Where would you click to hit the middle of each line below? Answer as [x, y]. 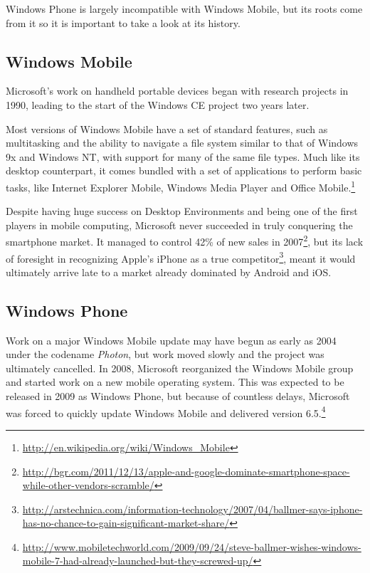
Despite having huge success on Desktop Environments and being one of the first [182, 211]
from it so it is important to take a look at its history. [123, 22]
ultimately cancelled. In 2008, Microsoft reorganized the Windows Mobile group [180, 368]
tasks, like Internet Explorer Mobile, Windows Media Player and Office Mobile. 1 [181, 186]
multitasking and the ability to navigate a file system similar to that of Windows [182, 143]
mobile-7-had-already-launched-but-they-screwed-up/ [138, 561]
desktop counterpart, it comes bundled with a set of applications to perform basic [184, 170]
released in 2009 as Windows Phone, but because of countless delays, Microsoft [178, 396]
